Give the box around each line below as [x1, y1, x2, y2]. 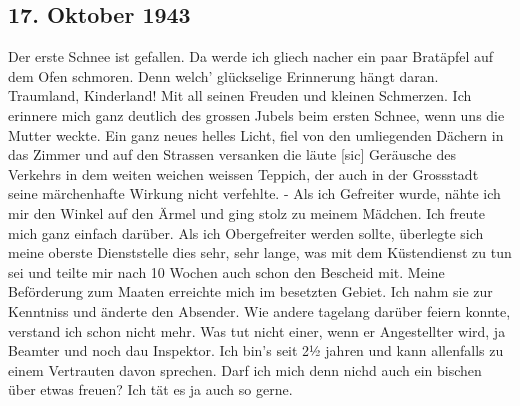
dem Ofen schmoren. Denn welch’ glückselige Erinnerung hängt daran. [8, 65, 439, 86]
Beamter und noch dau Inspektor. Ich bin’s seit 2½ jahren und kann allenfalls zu [8, 340, 504, 361]
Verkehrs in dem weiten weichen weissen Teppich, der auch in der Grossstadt [8, 163, 479, 184]
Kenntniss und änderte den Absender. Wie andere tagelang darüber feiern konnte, [8, 300, 511, 321]
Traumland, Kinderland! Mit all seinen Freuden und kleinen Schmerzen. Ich [8, 85, 472, 106]
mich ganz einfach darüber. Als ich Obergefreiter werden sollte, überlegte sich [8, 222, 484, 243]
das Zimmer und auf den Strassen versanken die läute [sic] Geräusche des [8, 144, 456, 165]
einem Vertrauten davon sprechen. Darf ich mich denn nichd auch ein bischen [8, 359, 482, 380]
